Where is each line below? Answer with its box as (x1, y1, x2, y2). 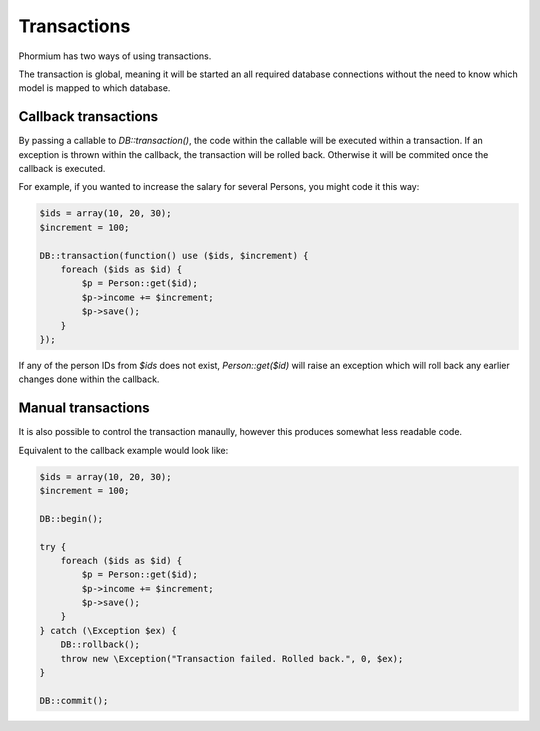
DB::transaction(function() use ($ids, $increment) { (39, 250, 309, 261)
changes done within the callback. (18, 373, 160, 385)
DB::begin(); (39, 513, 104, 524)
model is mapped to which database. (18, 82, 171, 94)
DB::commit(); (39, 695, 109, 706)
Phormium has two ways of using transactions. (18, 50, 212, 62)
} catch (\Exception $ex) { (39, 625, 177, 636)
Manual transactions (18, 400, 150, 417)
